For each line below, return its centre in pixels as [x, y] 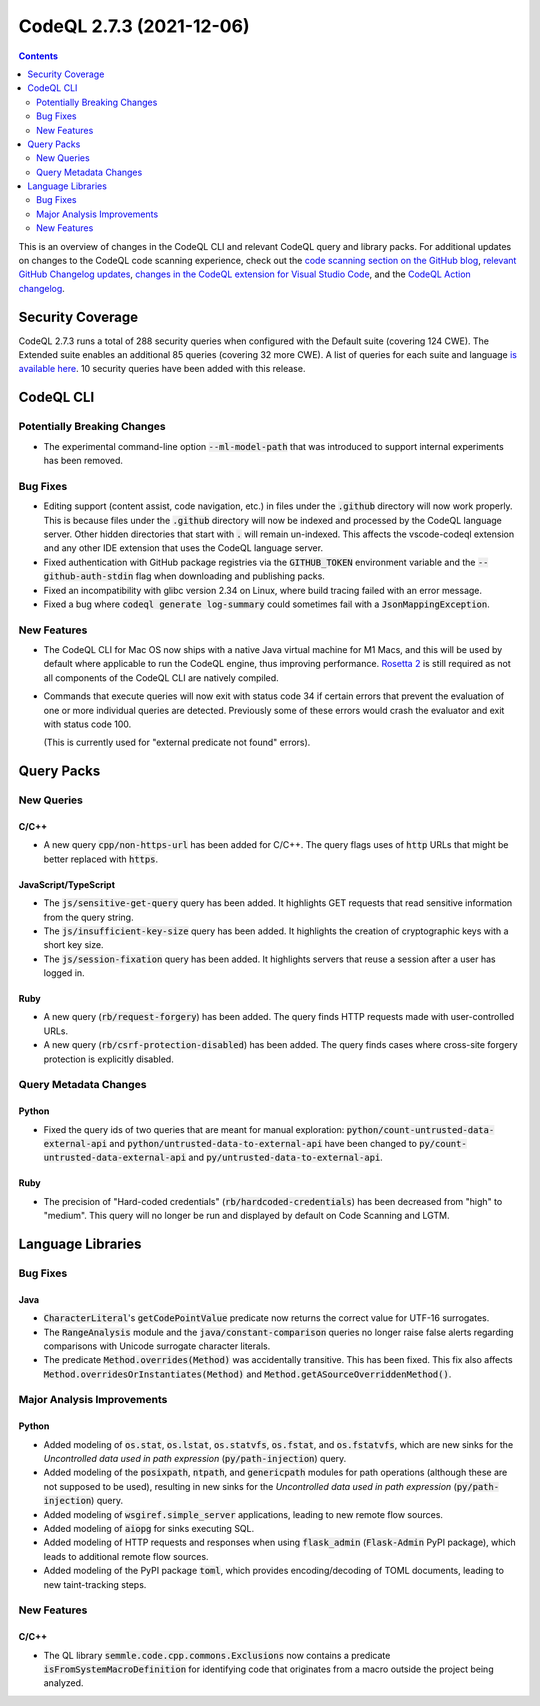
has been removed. [83, 461]
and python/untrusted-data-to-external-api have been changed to [263, 1143]
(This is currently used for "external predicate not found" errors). [177, 742]
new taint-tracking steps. [95, 1584]
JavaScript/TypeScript [66, 884]
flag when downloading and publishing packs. [230, 576]
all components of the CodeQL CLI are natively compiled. [161, 677]
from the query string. [88, 917]
